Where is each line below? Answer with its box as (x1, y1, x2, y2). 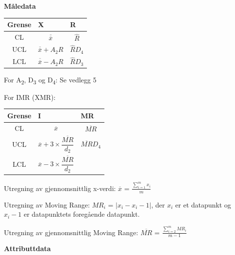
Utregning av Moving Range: (4, 199, 90, 209)
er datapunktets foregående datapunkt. (23, 209, 140, 219)
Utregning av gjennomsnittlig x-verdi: (4, 183, 116, 193)
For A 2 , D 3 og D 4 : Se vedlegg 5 (4, 74, 97, 86)
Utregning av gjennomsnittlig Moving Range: (4, 227, 138, 237)
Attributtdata (4, 243, 51, 254)
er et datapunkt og (175, 199, 231, 209)
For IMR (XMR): (4, 92, 56, 102)
